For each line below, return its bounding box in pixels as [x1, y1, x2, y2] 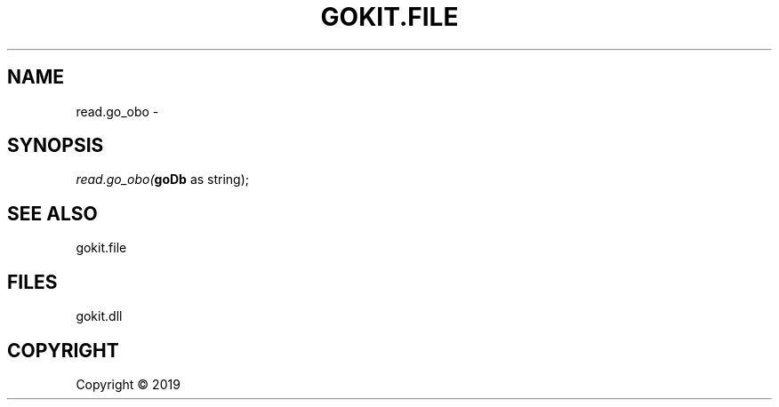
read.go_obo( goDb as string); [76, 172, 250, 188]
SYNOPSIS [7, 134, 104, 157]
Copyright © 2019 [76, 376, 181, 392]
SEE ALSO [7, 202, 98, 225]
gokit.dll [76, 308, 123, 324]
